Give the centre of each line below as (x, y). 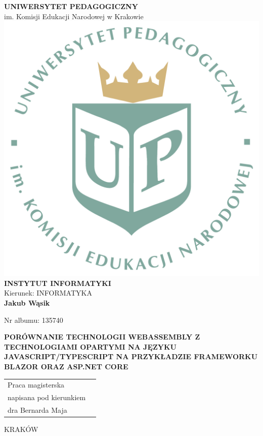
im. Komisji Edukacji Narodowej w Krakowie (74, 16)
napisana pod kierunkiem (47, 397)
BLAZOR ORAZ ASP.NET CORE (66, 366)
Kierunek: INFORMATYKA (48, 293)
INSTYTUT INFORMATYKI (58, 283)
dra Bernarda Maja (37, 409)
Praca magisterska (36, 385)
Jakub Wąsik (27, 302)
